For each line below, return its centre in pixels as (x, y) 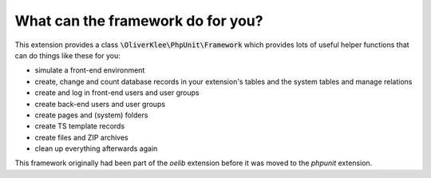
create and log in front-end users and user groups (117, 93)
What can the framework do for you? (139, 21)
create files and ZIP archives (81, 137)
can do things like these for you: (67, 55)
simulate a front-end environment (90, 70)
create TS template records (80, 126)
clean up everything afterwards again (96, 148)
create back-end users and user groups (100, 104)
